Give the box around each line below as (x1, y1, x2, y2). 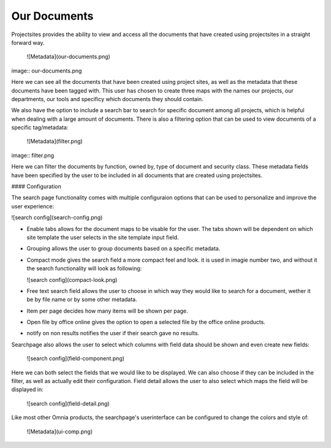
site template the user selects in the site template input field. (26, 233, 179, 241)
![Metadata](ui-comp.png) (26, 428, 93, 435)
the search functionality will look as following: (26, 265, 142, 272)
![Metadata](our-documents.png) (26, 53, 110, 61)
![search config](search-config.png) (11, 214, 103, 221)
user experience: (11, 202, 55, 210)
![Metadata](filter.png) (26, 138, 83, 145)
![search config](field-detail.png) (26, 400, 110, 407)
